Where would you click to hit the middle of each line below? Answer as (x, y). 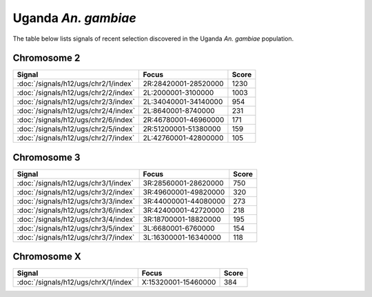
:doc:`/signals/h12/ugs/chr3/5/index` (76, 228)
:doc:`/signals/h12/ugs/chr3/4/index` (76, 219)
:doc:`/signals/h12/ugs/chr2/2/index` (76, 93)
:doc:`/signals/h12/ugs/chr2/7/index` (76, 138)
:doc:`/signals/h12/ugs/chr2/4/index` (76, 111)
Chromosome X (47, 257)
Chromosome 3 (46, 157)
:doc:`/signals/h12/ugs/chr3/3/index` (76, 201)
